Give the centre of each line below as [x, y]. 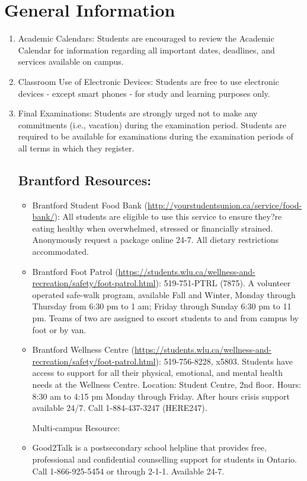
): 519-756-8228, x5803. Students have [224, 361]
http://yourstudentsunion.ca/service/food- [225, 205]
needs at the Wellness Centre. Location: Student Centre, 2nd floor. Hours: [167, 384]
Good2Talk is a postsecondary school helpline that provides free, [149, 447]
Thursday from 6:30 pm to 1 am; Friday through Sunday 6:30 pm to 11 [162, 306]
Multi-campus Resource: [76, 427]
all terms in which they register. [76, 148]
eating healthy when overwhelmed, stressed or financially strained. [153, 228]
